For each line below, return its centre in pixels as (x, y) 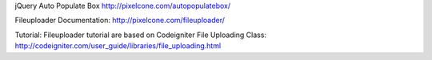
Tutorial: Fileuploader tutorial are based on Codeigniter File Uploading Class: (141, 35)
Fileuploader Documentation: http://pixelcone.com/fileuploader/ (120, 21)
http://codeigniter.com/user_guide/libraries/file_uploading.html (118, 46)
